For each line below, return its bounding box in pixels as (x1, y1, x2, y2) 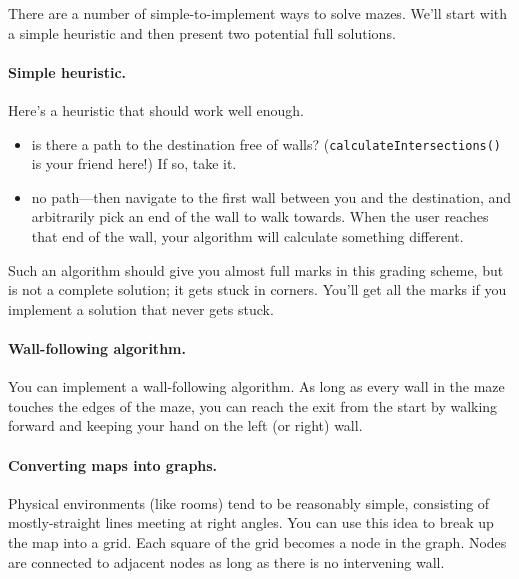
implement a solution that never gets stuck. (8, 298, 274, 319)
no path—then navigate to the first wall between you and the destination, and (31, 186, 512, 207)
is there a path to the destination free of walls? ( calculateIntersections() (31, 133, 502, 154)
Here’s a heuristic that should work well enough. (8, 99, 304, 120)
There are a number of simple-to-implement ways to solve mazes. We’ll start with (8, 3, 508, 23)
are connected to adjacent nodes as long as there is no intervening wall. (8, 551, 445, 572)
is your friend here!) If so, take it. (31, 153, 237, 174)
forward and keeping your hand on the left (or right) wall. (8, 415, 363, 436)
